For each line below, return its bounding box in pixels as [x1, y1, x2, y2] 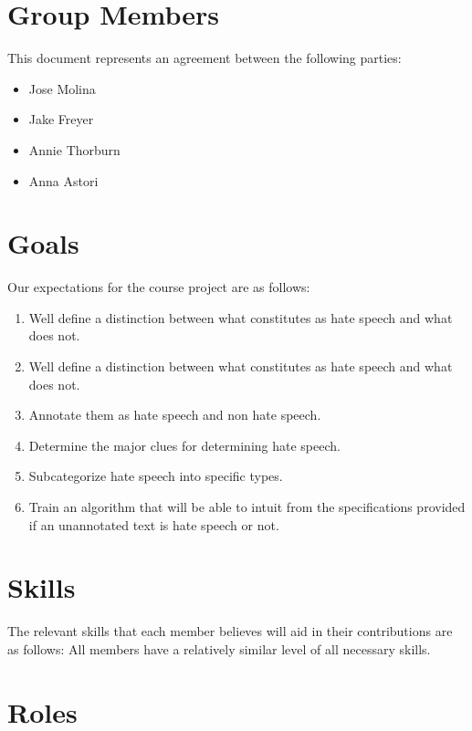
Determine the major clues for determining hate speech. [28, 435, 341, 454]
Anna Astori [28, 171, 99, 190]
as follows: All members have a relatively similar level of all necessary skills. [7, 639, 431, 658]
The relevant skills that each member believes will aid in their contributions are [7, 621, 453, 641]
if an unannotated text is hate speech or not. [28, 515, 279, 534]
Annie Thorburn [28, 140, 121, 159]
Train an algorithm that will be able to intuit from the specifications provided [28, 496, 466, 516]
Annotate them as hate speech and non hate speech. [28, 405, 321, 424]
